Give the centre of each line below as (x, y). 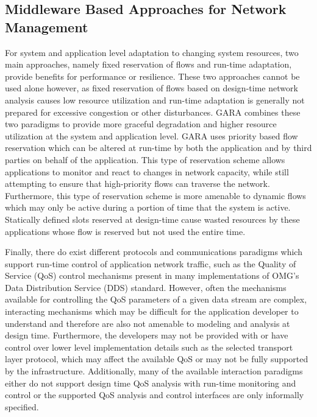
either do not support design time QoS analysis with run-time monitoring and (151, 383)
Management (47, 26)
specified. (22, 406)
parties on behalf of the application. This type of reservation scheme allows (145, 159)
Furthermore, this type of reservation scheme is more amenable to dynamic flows (155, 195)
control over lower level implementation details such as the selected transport (149, 347)
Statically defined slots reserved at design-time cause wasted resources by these (152, 219)
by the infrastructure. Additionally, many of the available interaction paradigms (154, 371)
